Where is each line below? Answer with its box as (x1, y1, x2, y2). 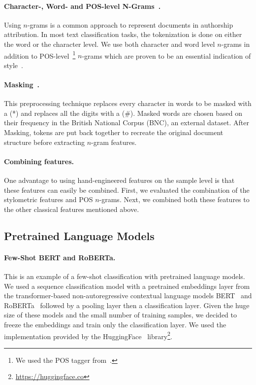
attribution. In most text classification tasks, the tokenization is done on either (4, 29, 242, 39)
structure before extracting (4, 137, 85, 147)
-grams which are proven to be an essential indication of (82, 50, 251, 61)
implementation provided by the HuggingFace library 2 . (4, 329, 172, 341)
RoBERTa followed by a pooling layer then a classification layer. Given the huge (4, 300, 250, 310)
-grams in (221, 38, 250, 49)
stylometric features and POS (4, 194, 93, 205)
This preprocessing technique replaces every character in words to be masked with (4, 98, 252, 108)
